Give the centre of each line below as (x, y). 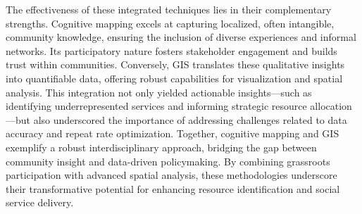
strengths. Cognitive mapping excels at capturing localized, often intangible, (170, 23)
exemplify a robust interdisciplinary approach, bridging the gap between (161, 147)
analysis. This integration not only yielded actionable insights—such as (159, 92)
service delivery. (40, 202)
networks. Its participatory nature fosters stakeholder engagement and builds (171, 50)
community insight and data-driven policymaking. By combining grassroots (168, 161)
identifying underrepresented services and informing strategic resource (156, 106)
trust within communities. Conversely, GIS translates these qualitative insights (175, 64)
